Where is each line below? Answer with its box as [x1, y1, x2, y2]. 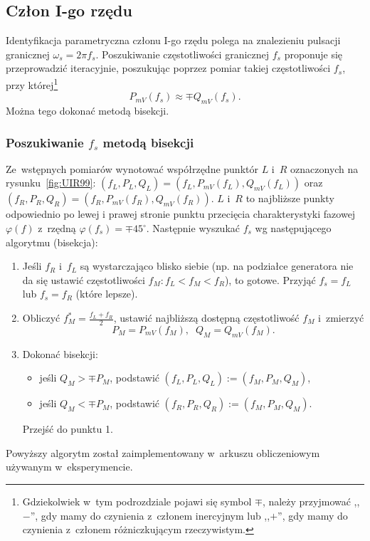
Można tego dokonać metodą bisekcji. [6, 103, 169, 118]
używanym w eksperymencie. [6, 459, 133, 474]
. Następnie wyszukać [146, 221, 240, 236]
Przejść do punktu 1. [22, 421, 113, 436]
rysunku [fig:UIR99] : [6, 175, 96, 190]
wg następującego [255, 221, 332, 236]
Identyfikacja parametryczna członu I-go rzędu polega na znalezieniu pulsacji [6, 33, 341, 48]
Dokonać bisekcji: [22, 346, 98, 361]
